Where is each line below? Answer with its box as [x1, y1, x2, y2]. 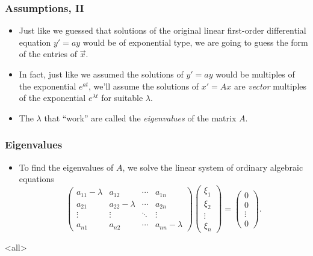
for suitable [101, 91, 143, 104]
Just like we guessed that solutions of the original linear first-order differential [19, 24, 306, 37]
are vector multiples [234, 79, 307, 92]
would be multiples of [215, 68, 295, 80]
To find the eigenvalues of [19, 160, 114, 173]
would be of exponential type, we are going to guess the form [82, 35, 308, 48]
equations [19, 172, 54, 185]
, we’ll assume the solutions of [88, 79, 199, 92]
